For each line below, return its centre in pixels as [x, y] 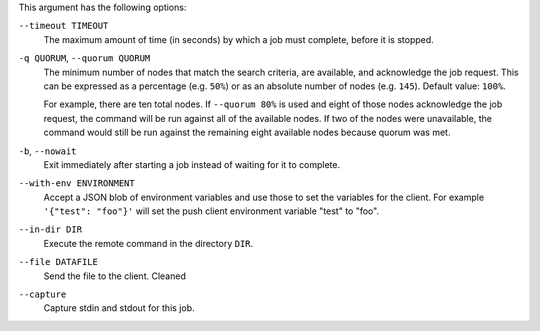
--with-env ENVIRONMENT [76, 183]
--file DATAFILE [58, 262]
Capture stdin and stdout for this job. [119, 308]
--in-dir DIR [50, 229]
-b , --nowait [47, 151]
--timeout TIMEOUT [63, 26]
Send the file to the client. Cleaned [115, 276]
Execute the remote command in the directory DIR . [148, 243]
